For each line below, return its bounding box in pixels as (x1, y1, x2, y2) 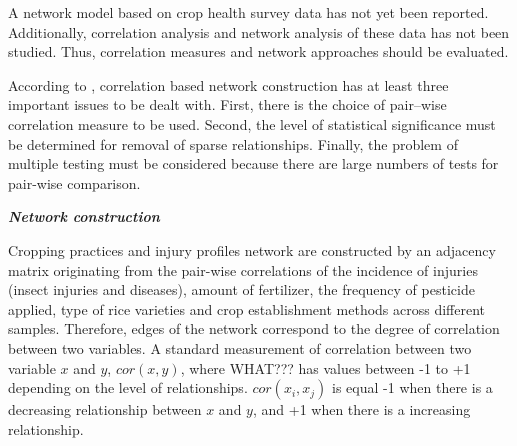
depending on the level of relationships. (8, 377, 248, 398)
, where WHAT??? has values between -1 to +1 (180, 357, 471, 378)
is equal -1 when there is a (332, 377, 493, 398)
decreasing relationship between (8, 399, 202, 420)
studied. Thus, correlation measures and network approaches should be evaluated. (8, 41, 509, 62)
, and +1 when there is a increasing (252, 399, 471, 420)
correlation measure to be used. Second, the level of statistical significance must (8, 113, 496, 134)
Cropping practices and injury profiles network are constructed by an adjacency (8, 239, 496, 260)
